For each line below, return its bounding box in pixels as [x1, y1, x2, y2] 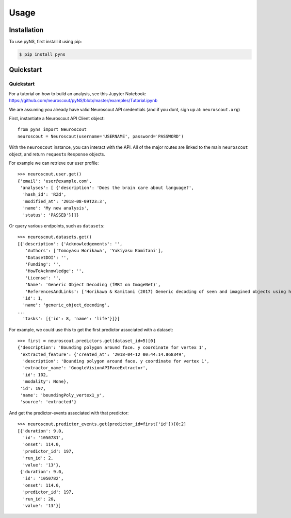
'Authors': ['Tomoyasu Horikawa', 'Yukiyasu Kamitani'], [25, 248, 163, 254]
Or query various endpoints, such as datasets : [9, 223, 105, 229]
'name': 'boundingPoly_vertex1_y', [20, 393, 105, 398]
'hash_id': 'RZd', [22, 192, 66, 197]
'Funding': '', [25, 261, 62, 267]
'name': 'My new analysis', [22, 206, 90, 211]
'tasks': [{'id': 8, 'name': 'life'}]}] [22, 316, 120, 322]
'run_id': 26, [22, 496, 56, 501]
